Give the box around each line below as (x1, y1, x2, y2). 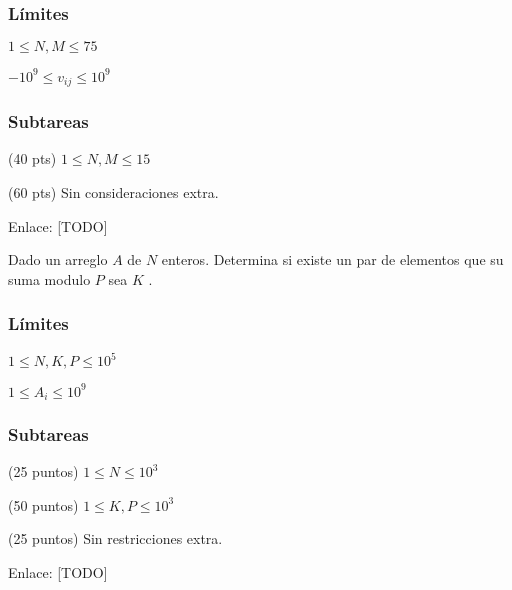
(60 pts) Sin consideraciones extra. (8, 181, 219, 202)
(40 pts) (8, 148, 57, 169)
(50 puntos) (8, 494, 79, 515)
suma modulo (8, 268, 91, 289)
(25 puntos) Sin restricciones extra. (8, 528, 223, 549)
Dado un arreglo (8, 249, 108, 270)
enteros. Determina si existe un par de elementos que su (161, 249, 504, 270)
